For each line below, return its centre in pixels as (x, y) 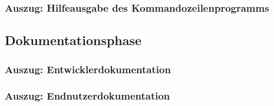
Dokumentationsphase (73, 40)
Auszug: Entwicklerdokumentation (88, 69)
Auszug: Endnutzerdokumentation (88, 96)
